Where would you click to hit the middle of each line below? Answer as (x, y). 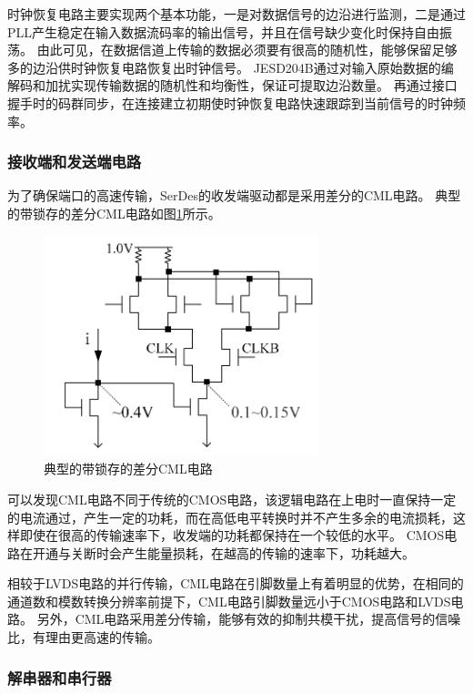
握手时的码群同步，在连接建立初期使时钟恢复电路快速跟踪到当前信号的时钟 (230, 102)
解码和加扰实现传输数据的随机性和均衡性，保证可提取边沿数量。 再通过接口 (232, 85)
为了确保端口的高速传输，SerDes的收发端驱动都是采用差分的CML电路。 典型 (234, 195)
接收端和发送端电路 (75, 162)
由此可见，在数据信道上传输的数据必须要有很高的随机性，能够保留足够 (247, 50)
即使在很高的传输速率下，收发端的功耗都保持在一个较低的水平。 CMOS (232, 535)
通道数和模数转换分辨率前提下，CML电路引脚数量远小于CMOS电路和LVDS (229, 601)
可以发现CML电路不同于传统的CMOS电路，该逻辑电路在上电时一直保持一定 (232, 499)
